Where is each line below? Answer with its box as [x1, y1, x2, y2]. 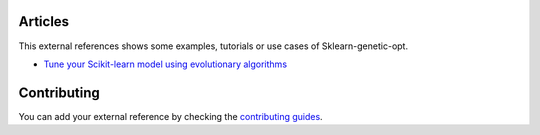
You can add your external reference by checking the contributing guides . [18, 110, 324, 122]
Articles [18, 13, 70, 30]
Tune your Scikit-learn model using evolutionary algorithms [43, 58, 288, 70]
